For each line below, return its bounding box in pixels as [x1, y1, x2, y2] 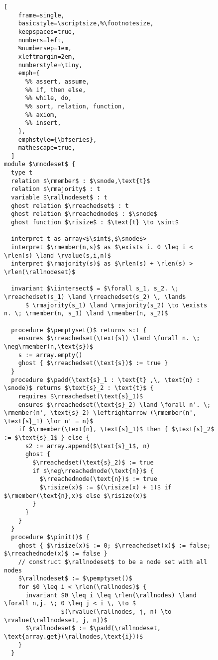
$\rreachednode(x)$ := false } [4, 550, 108, 558]
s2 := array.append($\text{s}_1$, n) [25, 442, 150, 450]
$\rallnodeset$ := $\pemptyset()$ [18, 575, 132, 582]
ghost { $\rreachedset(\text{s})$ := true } [18, 360, 168, 367]
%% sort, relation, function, [25, 102, 125, 110]
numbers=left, [18, 36, 65, 44]
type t [11, 169, 33, 177]
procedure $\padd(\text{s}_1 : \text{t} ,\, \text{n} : [11, 376, 200, 383]
